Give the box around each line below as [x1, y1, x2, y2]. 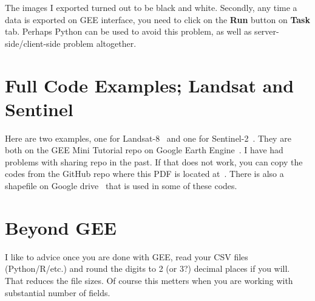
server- [254, 25, 279, 38]
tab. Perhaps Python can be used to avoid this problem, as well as [5, 25, 252, 38]
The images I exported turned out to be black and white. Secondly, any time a [5, 1, 297, 13]
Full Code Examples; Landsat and [5, 72, 294, 97]
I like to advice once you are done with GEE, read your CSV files [5, 250, 248, 263]
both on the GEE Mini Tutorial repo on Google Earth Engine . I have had [5, 144, 283, 156]
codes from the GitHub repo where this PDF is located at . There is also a [5, 167, 284, 180]
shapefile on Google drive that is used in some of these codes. [5, 179, 237, 192]
